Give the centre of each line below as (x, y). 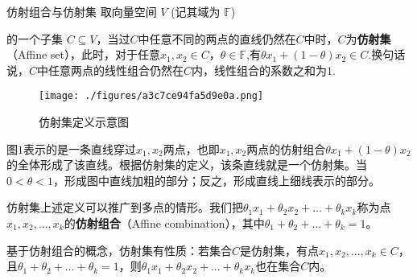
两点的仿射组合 (286, 148)
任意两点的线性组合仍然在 (116, 70)
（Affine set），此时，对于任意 (84, 54)
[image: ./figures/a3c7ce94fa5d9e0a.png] (151, 96)
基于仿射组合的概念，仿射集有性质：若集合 (119, 250)
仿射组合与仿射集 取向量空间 (82, 11)
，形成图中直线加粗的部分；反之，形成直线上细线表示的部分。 (216, 180)
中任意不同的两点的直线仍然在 (217, 38)
